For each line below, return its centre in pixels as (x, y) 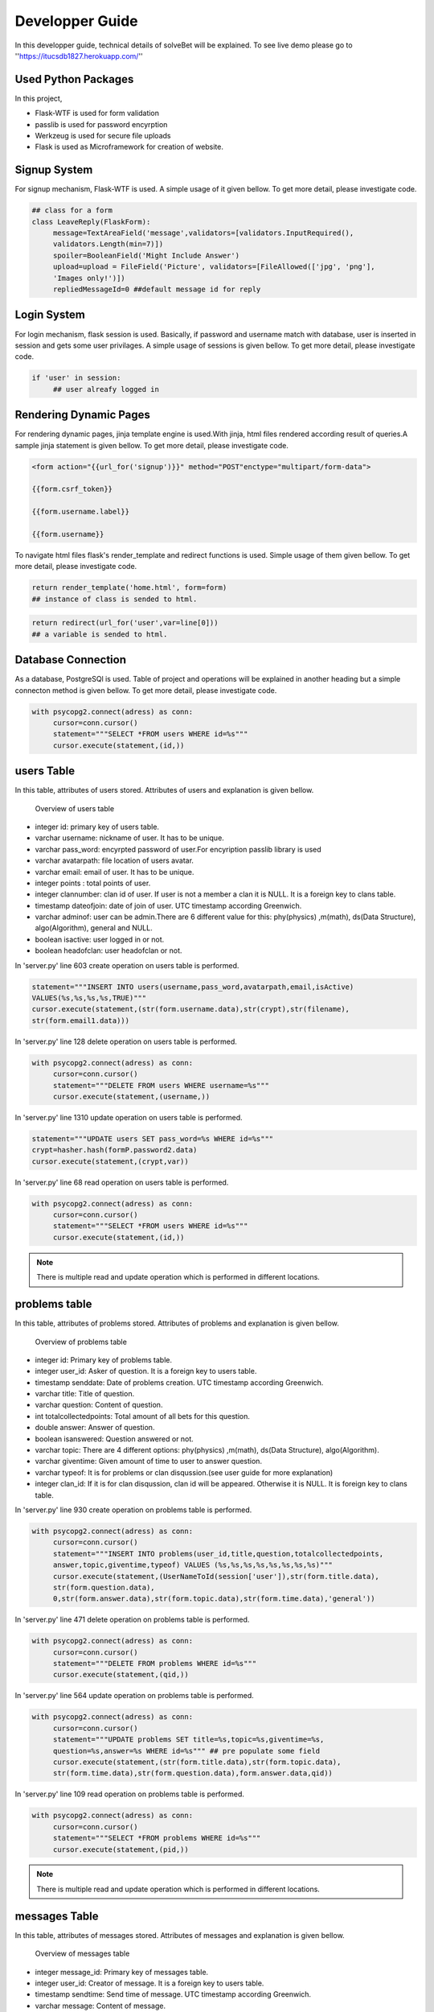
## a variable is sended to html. (100, 634)
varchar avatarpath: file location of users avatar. (115, 860)
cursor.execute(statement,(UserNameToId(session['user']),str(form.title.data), (216, 1576)
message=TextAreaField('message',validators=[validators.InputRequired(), (203, 233)
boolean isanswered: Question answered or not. (115, 1439)
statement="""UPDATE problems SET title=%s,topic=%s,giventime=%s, (188, 1740)
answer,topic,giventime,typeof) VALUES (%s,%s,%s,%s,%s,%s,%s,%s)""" (193, 1565)
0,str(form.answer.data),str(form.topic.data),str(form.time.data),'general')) (214, 1599)
